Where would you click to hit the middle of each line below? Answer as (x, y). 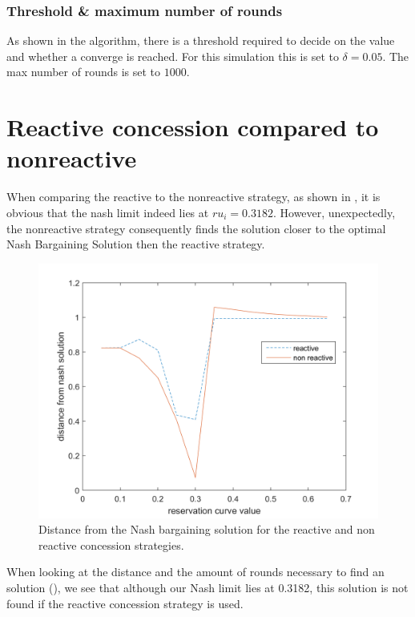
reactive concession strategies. (111, 544)
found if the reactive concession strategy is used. (125, 603)
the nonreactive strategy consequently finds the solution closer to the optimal (196, 228)
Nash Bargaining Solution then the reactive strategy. (136, 244)
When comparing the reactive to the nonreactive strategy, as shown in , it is (193, 197)
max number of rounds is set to (84, 72)
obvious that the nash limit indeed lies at (108, 212)
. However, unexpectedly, (334, 212)
